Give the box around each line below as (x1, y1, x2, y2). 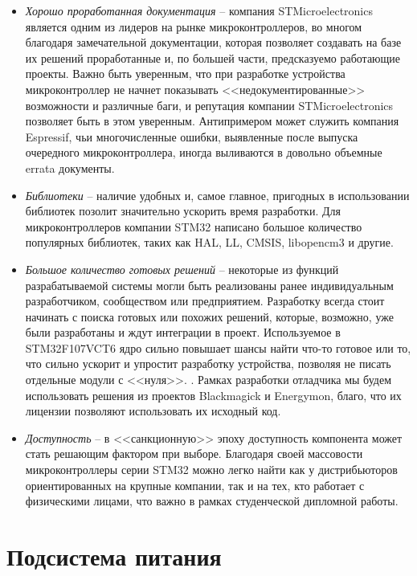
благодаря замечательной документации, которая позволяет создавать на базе (25, 34, 402, 51)
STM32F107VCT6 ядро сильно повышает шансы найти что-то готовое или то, (25, 339, 411, 356)
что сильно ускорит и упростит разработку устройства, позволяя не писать (25, 355, 391, 372)
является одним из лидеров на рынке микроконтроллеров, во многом (25, 18, 362, 35)
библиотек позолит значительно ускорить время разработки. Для (25, 202, 341, 219)
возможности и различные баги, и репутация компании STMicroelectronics (25, 96, 394, 113)
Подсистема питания (6, 540, 222, 572)
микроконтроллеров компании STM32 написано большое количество (25, 218, 362, 235)
